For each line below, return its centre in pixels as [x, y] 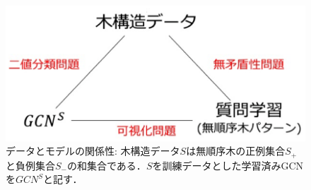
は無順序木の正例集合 [236, 151]
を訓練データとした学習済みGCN [228, 165]
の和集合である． [107, 165]
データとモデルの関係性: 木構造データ [93, 151]
